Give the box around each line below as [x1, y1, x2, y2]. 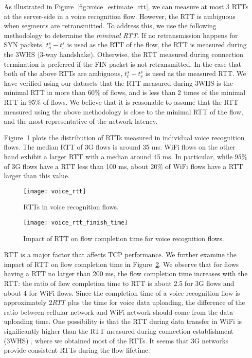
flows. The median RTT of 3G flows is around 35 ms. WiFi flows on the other [4, 142, 235, 152]
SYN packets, [4, 39, 44, 50]
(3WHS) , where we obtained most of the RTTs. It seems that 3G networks [4, 335, 229, 345]
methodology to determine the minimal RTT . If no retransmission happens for [4, 30, 238, 40]
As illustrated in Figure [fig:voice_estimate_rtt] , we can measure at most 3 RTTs [4, 1, 249, 11]
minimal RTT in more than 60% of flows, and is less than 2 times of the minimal [4, 87, 246, 97]
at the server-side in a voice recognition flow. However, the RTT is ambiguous [4, 11, 235, 21]
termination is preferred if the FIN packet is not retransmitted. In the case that [4, 58, 241, 69]
